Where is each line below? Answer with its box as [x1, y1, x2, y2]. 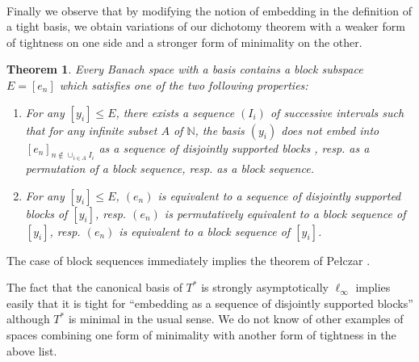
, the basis [195, 121, 245, 138]
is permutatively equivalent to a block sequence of [164, 204, 406, 221]
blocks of [25, 204, 68, 221]
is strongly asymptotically [201, 279, 329, 296]
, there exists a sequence [115, 103, 235, 120]
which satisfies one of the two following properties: [59, 76, 308, 93]
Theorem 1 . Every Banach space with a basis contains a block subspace [6, 61, 363, 78]
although [6, 310, 50, 327]
